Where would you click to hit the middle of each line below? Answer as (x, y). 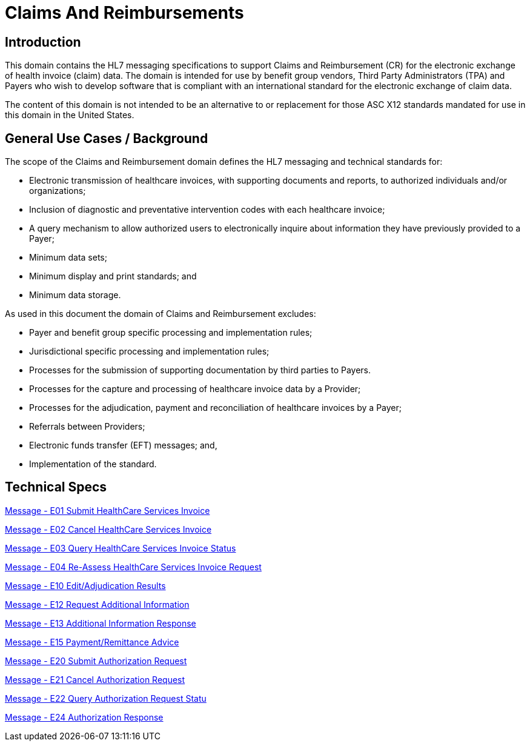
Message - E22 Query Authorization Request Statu (106, 698)
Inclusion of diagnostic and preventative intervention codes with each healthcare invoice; (207, 210)
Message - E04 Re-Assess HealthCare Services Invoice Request (133, 567)
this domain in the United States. (70, 115)
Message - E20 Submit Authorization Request (96, 661)
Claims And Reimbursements (124, 13)
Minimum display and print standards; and (113, 276)
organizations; (58, 191)
